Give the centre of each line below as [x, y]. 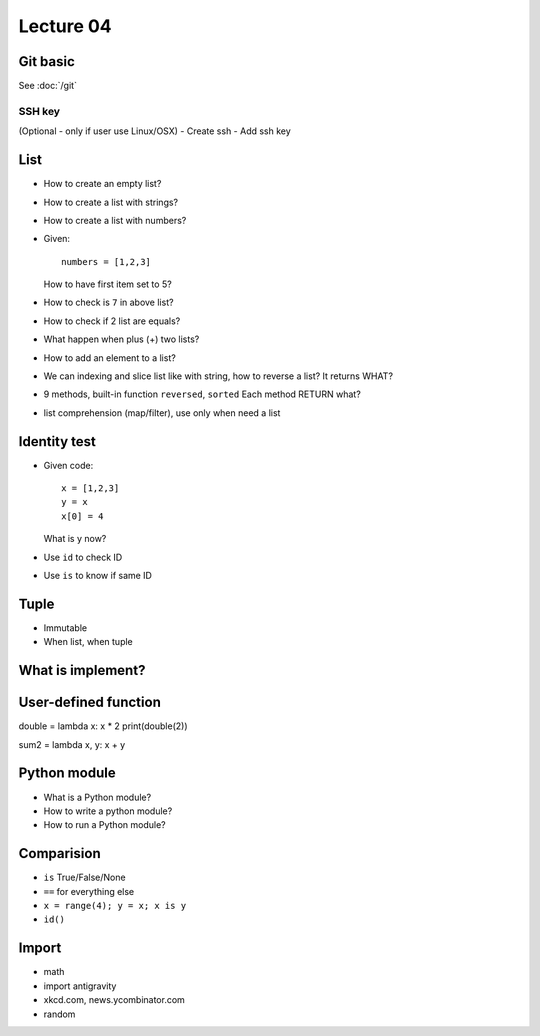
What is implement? [82, 670]
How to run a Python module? [104, 825]
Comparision [59, 853]
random [59, 1014]
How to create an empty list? [102, 184]
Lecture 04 [65, 26]
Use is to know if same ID [97, 576]
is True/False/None [84, 877]
